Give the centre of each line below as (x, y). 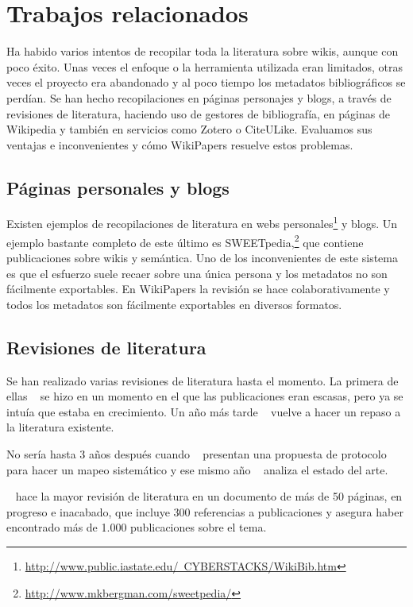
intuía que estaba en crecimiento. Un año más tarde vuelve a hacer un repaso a (204, 411)
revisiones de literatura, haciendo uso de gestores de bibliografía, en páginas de (198, 113)
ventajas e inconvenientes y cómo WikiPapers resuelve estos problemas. (180, 144)
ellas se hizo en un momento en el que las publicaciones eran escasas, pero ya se (205, 396)
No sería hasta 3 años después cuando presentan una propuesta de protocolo (197, 453)
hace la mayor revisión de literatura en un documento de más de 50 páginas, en (209, 496)
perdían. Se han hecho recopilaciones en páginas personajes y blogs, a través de (199, 97)
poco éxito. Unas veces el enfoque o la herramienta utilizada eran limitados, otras (205, 66)
